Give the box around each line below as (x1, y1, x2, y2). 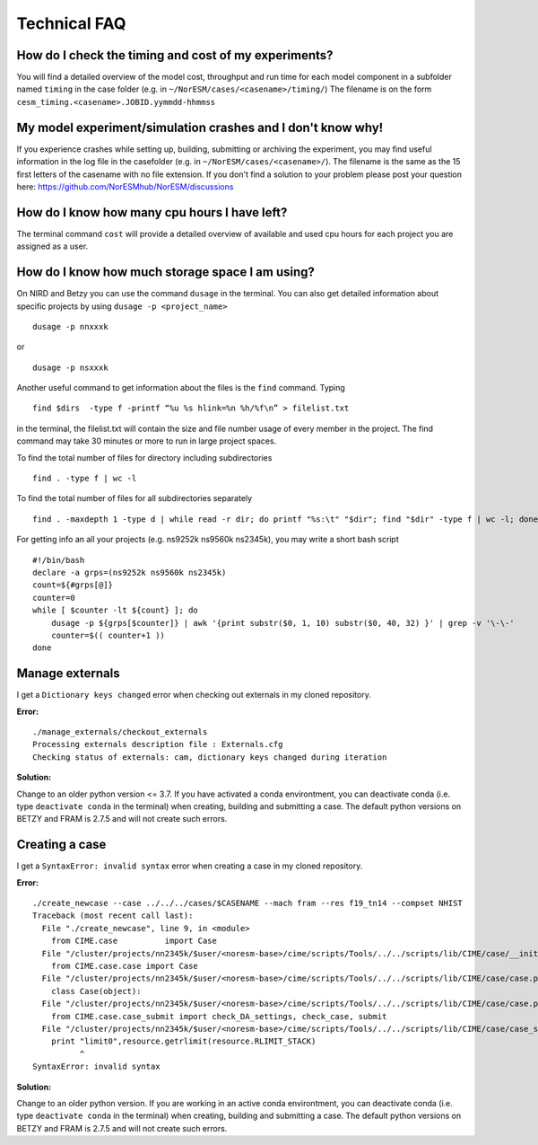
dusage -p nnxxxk (32, 321, 108, 331)
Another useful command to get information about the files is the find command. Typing (16, 383, 345, 393)
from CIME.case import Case (50, 936, 217, 947)
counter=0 (32, 593, 75, 603)
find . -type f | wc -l (32, 473, 137, 484)
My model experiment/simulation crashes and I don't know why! (16, 119, 384, 135)
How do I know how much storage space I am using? (16, 265, 316, 280)
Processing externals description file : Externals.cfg (32, 739, 283, 750)
